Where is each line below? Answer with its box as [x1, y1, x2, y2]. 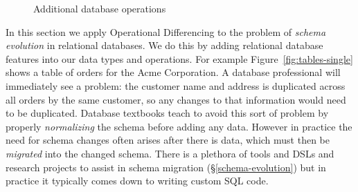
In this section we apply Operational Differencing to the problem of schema [6, 24, 326, 39]
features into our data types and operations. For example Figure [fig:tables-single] [6, 51, 353, 66]
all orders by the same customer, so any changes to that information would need [6, 92, 346, 106]
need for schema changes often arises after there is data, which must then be [6, 133, 330, 147]
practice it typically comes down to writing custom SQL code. [6, 173, 269, 188]
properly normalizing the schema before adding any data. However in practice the [6, 119, 352, 133]
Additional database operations [33, 1, 166, 15]
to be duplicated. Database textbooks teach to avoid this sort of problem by [6, 106, 329, 120]
